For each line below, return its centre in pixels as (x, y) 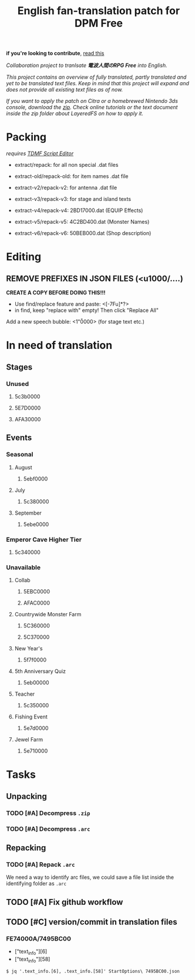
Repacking (26, 848)
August (23, 467)
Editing (24, 257)
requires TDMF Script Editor (40, 153)
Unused (18, 384)
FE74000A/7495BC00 (39, 939)
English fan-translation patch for (99, 11)
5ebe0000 (36, 524)
